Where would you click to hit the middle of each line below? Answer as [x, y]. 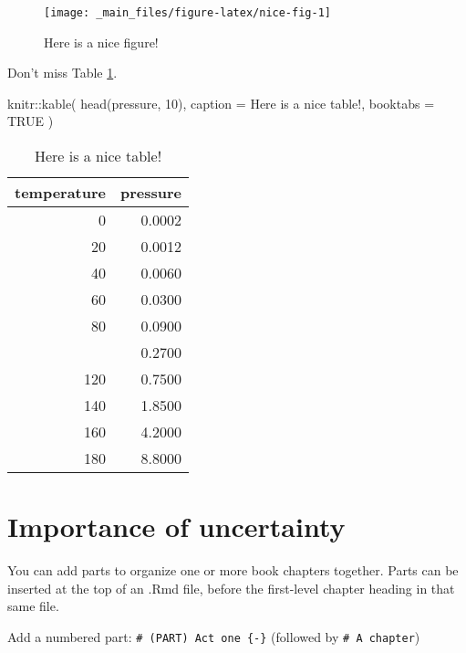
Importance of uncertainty [176, 527]
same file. [33, 606]
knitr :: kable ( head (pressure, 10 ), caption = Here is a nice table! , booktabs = [221, 103]
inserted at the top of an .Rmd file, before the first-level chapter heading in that [231, 588]
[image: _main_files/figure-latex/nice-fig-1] [187, 13]
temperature [61, 193]
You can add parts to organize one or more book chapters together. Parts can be [233, 570]
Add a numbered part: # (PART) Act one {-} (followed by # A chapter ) [214, 636]
